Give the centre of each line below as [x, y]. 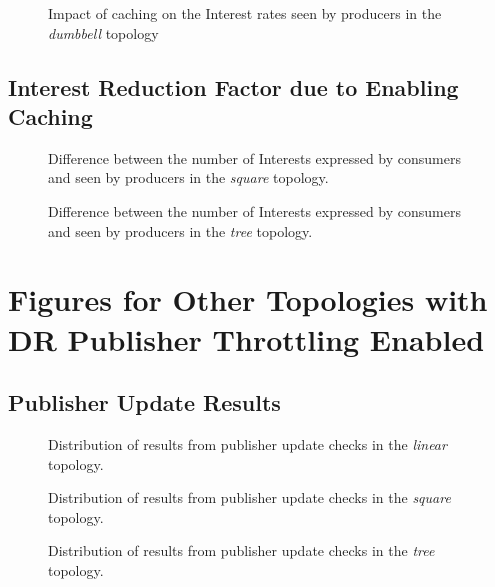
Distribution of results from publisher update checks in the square [249, 497]
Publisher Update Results [144, 402]
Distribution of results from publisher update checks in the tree [241, 550]
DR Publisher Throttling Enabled [246, 338]
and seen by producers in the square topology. [188, 177]
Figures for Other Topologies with [248, 299]
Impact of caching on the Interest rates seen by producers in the [245, 13]
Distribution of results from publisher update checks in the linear [247, 443]
